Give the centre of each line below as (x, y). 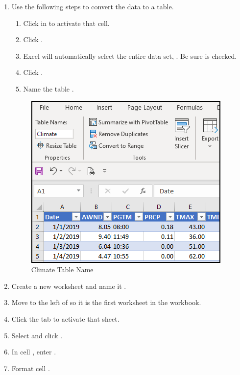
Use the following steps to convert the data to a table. (93, 6)
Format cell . (31, 368)
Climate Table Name (62, 270)
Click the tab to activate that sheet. (65, 318)
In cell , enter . (34, 352)
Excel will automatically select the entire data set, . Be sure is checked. (130, 56)
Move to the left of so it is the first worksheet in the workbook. (106, 302)
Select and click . (37, 335)
